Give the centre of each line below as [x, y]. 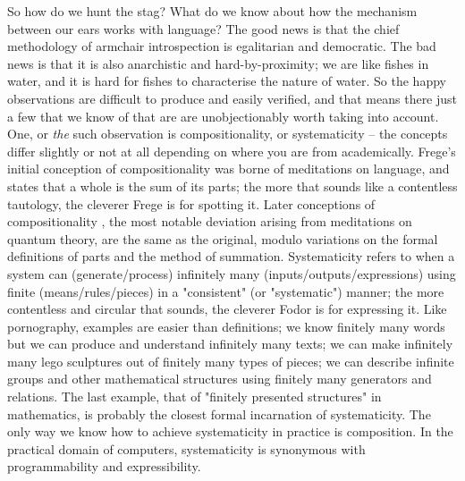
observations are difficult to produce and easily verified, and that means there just [232, 98]
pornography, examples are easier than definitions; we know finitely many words [226, 326]
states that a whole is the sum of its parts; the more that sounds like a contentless [232, 186]
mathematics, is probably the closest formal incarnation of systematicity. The [219, 413]
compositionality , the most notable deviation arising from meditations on [210, 221]
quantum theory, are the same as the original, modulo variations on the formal [223, 238]
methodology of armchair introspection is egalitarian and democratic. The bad [222, 46]
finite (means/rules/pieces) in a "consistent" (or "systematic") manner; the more [226, 291]
